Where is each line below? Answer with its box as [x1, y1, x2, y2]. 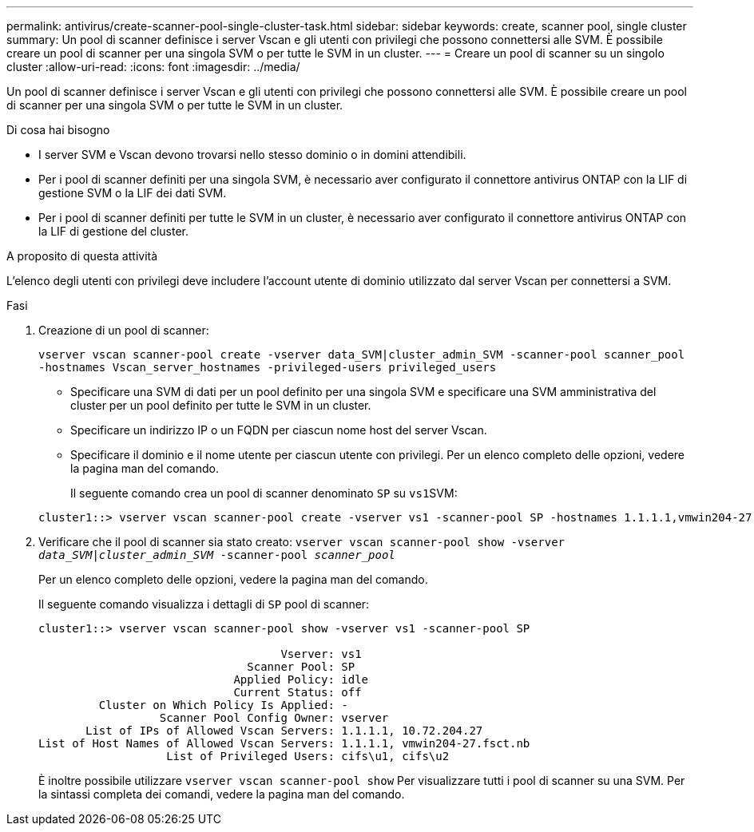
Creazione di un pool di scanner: [38, 323, 209, 337]
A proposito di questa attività [6, 249, 158, 263]
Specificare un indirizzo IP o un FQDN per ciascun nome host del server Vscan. [70, 423, 487, 437]
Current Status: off [233, 686, 362, 699]
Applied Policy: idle [233, 673, 369, 686]
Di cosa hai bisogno [6, 123, 110, 137]
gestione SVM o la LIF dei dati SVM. [38, 186, 227, 200]
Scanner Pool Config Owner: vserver [159, 711, 389, 724]
